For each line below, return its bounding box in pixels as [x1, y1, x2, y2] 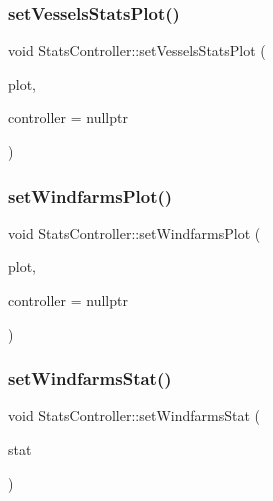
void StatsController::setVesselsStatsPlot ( [8, 40, 266, 61]
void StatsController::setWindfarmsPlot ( [8, 222, 261, 243]
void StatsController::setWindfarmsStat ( [8, 405, 260, 426]
